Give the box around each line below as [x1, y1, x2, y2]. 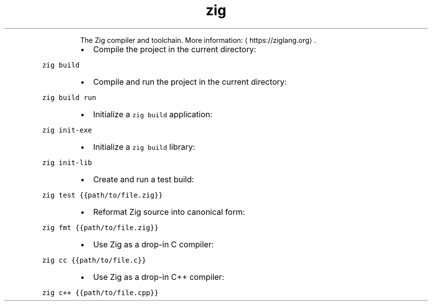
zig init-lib [42, 158, 92, 167]
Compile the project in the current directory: [93, 44, 256, 54]
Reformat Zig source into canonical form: [93, 206, 245, 217]
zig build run [42, 93, 96, 102]
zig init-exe [42, 126, 92, 134]
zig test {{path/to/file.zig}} [42, 191, 163, 199]
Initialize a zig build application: [93, 109, 213, 119]
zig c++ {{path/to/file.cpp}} [42, 288, 159, 297]
